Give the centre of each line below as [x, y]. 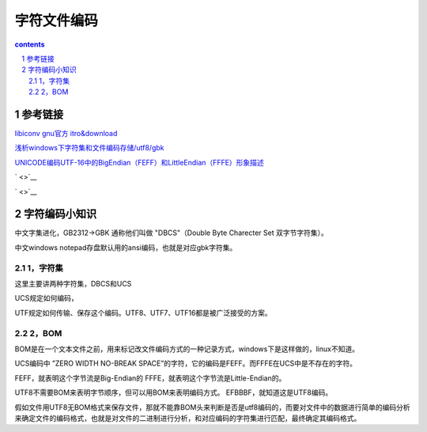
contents [30, 44]
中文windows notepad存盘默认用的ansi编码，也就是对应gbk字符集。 [126, 247]
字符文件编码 [57, 21]
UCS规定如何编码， [46, 298]
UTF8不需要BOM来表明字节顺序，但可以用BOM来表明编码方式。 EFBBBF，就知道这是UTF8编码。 [174, 392]
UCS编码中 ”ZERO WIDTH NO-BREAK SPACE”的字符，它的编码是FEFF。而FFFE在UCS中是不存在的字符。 [186, 363]
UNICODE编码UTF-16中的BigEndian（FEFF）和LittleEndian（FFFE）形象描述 [139, 162]
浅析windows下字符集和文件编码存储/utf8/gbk [89, 148]
